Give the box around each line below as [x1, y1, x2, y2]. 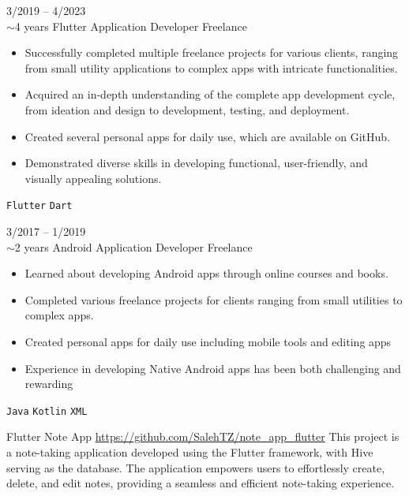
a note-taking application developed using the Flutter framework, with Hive [6, 444, 373, 460]
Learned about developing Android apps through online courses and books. [24, 265, 388, 282]
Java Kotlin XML [6, 405, 88, 417]
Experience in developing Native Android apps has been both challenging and [24, 360, 401, 376]
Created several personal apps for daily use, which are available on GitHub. [24, 128, 391, 144]
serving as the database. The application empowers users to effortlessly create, [6, 459, 385, 475]
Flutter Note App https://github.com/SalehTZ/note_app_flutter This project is [6, 428, 400, 445]
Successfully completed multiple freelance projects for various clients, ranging [24, 44, 399, 61]
